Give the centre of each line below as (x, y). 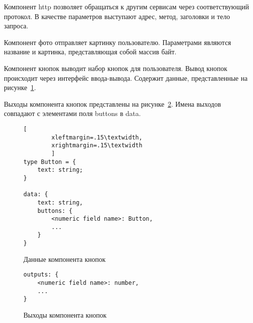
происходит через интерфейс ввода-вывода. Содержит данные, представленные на (126, 78)
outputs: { (41, 275)
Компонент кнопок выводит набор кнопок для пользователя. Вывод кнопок (116, 68)
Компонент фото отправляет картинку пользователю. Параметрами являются (118, 42)
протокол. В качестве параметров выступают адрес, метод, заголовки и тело (117, 16)
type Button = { (50, 162)
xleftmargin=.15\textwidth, (97, 137)
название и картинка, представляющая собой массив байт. (90, 52)
